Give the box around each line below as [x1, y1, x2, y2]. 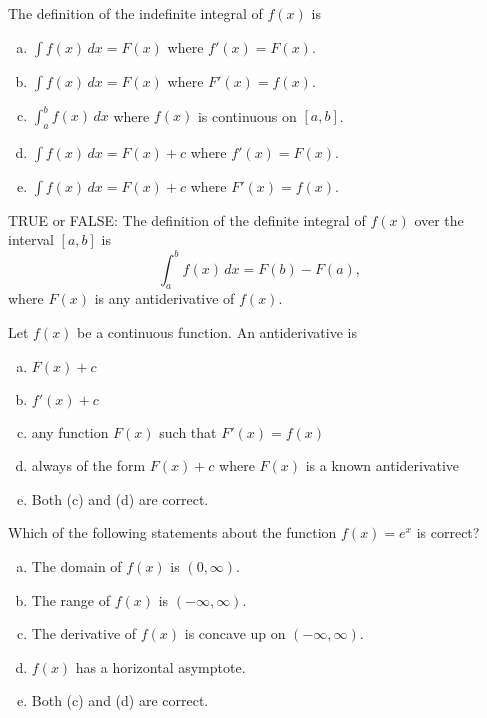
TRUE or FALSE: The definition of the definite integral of [8, 209, 366, 230]
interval [8, 229, 54, 250]
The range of [31, 589, 111, 610]
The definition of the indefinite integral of [8, 3, 263, 23]
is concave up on [184, 623, 286, 644]
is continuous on [197, 105, 297, 126]
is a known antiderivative [305, 455, 460, 476]
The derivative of [31, 623, 137, 644]
